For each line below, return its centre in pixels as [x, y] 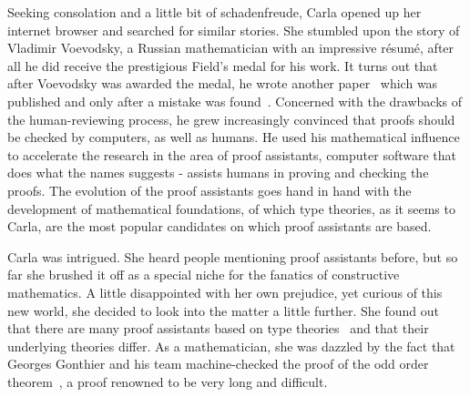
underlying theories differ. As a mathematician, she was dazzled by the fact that [231, 346]
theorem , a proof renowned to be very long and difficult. [168, 381]
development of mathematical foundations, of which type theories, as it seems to [231, 208]
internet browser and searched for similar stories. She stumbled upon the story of [234, 30]
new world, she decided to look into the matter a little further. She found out [223, 310]
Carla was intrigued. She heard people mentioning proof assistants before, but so [233, 256]
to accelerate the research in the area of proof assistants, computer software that [232, 154]
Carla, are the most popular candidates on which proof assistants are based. [220, 226]
